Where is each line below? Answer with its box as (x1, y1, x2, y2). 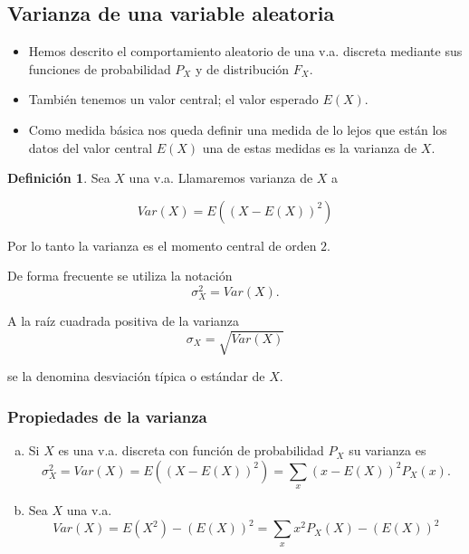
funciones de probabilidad (28, 59, 171, 78)
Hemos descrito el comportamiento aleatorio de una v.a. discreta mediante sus (28, 42, 463, 61)
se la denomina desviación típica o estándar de (7, 367, 265, 386)
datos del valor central (28, 138, 153, 157)
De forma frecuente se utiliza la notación (7, 266, 233, 285)
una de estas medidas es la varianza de (202, 138, 417, 157)
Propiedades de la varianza (7, 405, 207, 427)
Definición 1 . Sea (7, 168, 110, 187)
